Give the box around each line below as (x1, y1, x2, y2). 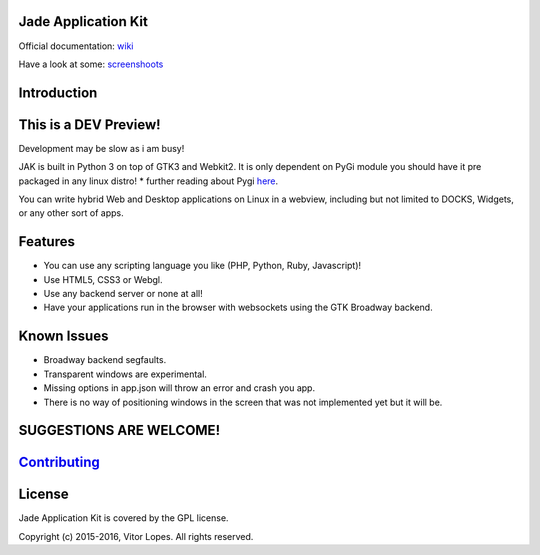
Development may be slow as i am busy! (18, 142, 185, 154)
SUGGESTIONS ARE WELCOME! (18, 422, 220, 439)
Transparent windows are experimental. (43, 368, 207, 380)
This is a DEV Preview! (18, 116, 161, 133)
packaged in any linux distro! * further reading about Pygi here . (18, 175, 279, 187)
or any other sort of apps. (18, 207, 124, 219)
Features (18, 233, 75, 250)
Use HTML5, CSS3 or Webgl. (43, 273, 164, 285)
